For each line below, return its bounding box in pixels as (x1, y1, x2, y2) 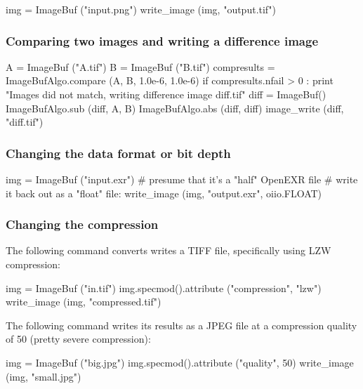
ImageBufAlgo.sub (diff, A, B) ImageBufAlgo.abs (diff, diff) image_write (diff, (6, 100, 344, 115)
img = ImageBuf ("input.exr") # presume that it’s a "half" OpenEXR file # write (6, 172, 358, 186)
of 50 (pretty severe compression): (6, 331, 151, 346)
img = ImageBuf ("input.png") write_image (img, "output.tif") (6, 2, 276, 16)
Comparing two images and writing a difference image (6, 32, 319, 49)
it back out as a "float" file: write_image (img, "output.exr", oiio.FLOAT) (6, 185, 322, 200)
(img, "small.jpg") (6, 369, 81, 383)
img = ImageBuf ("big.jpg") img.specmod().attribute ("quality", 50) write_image (6, 355, 354, 369)
